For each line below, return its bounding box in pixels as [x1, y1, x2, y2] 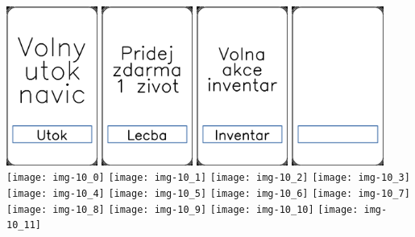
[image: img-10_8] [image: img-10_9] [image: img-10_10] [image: [6, 203, 359, 215]
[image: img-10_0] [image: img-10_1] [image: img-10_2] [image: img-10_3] [6, 172, 410, 184]
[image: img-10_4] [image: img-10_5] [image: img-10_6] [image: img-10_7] [6, 187, 410, 199]
